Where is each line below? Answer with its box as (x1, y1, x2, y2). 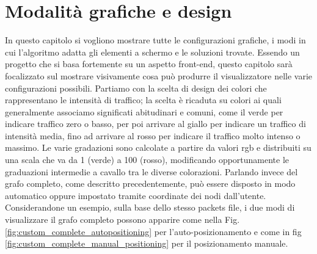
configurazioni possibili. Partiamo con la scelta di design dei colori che (5, 81, 267, 94)
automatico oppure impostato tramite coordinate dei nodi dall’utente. (5, 189, 266, 201)
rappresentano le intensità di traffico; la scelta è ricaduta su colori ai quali (5, 93, 282, 106)
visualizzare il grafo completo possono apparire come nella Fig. (5, 213, 240, 226)
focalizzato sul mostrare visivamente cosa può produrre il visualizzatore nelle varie (5, 69, 313, 82)
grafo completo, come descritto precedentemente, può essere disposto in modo (5, 177, 296, 190)
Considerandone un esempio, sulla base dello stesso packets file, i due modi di (5, 201, 295, 214)
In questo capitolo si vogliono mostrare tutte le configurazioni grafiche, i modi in (5, 34, 306, 46)
